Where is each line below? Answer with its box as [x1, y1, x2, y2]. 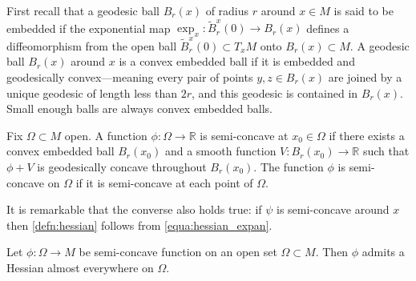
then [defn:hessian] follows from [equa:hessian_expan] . [6, 216, 273, 233]
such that [362, 143, 410, 159]
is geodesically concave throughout [37, 158, 207, 175]
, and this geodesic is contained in [191, 84, 358, 101]
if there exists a [329, 126, 405, 143]
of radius [205, 2, 249, 18]
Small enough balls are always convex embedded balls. [6, 100, 273, 117]
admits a [361, 243, 405, 260]
